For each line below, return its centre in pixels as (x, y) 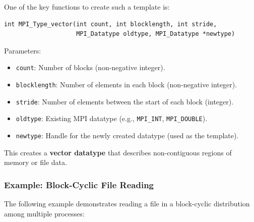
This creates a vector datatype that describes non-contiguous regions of (118, 152)
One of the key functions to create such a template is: (87, 7)
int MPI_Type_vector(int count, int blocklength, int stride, (111, 24)
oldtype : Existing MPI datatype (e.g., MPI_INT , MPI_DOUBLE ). (112, 118)
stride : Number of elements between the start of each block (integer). (125, 101)
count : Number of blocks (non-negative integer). (90, 67)
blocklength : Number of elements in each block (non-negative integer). (126, 85)
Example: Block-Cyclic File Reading (79, 184)
